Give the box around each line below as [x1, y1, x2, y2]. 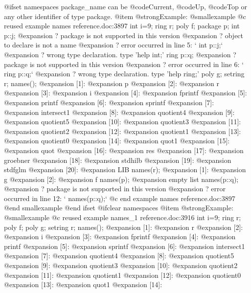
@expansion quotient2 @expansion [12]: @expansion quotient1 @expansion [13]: [4, 126, 241, 136]
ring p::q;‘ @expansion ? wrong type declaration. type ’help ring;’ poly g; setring [4, 68, 245, 79]
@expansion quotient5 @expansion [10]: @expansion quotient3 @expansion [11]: [4, 116, 241, 127]
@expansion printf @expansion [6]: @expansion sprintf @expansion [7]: [4, 97, 214, 107]
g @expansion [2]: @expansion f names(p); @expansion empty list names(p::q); [4, 174, 239, 184]
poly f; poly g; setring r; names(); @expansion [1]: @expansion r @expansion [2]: [4, 222, 243, 232]
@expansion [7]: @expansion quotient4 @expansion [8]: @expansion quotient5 [4, 250, 234, 261]
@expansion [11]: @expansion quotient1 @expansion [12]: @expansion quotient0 [4, 270, 241, 280]
